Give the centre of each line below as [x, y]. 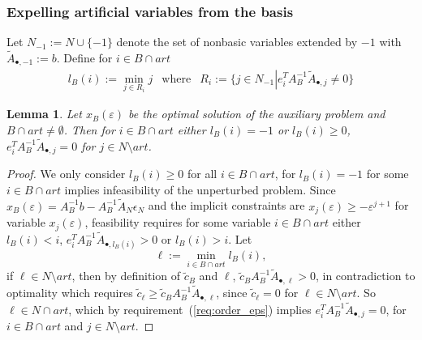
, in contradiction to [365, 276]
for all [202, 174]
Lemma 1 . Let [44, 114]
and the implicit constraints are [226, 205]
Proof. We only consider [66, 174]
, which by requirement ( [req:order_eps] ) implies [190, 309]
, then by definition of [126, 276]
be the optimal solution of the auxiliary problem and [257, 114]
